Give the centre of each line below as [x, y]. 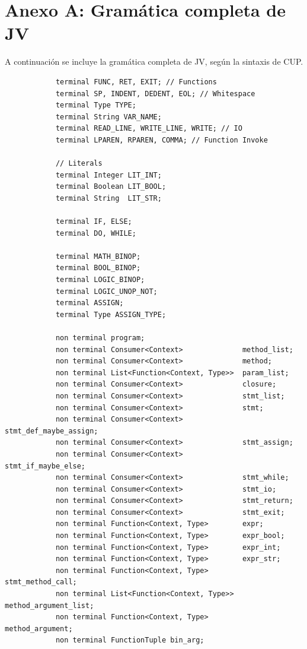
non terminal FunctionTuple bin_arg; [130, 640]
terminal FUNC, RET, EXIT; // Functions [136, 82]
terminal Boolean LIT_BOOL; [111, 187]
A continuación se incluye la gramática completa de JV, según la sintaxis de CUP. [154, 61]
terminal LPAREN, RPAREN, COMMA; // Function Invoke [162, 140]
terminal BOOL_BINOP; [98, 268]
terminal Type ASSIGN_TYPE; [111, 314]
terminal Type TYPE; [96, 105]
